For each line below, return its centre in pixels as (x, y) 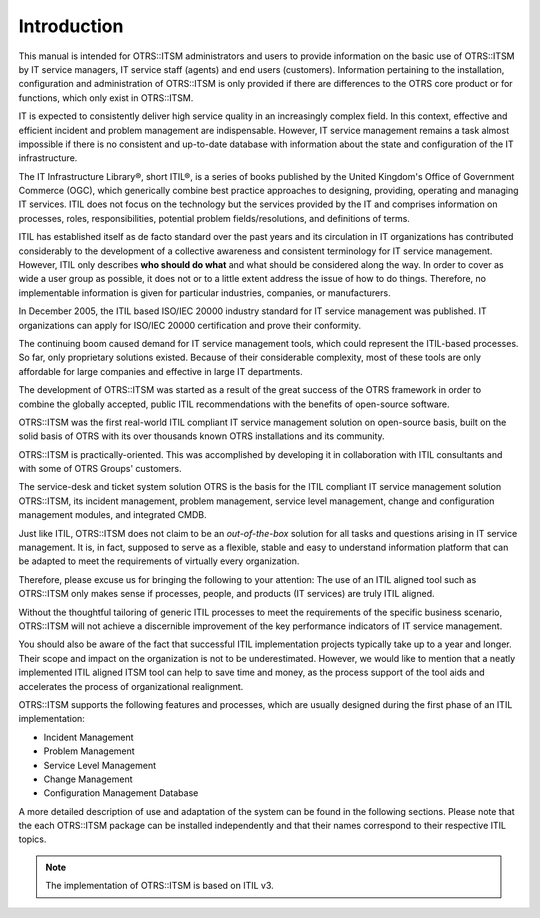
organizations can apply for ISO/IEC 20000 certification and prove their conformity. (190, 325)
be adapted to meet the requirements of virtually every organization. (159, 561)
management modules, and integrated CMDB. (112, 515)
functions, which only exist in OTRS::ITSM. (106, 97)
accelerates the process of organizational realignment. (131, 686)
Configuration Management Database (121, 793)
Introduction (71, 26)
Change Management (88, 779)
